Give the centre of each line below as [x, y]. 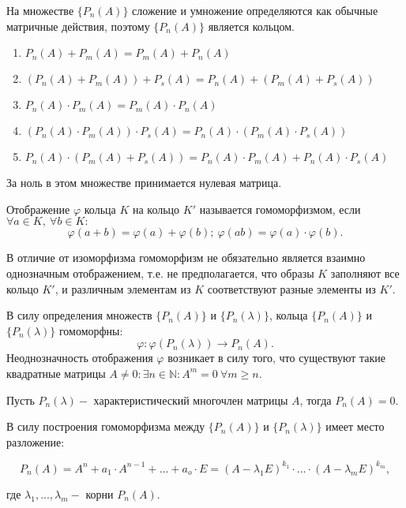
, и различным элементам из [123, 288]
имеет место [355, 426]
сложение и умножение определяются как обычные [255, 10]
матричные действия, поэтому [78, 26]
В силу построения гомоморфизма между [106, 426]
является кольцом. [252, 26]
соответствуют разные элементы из [291, 288]
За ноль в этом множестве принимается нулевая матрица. [144, 183]
